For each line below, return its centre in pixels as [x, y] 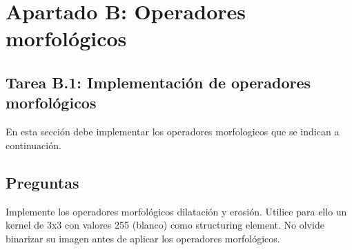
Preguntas [42, 182]
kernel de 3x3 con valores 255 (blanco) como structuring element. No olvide [165, 225]
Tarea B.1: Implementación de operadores [158, 82]
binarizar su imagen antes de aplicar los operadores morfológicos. [143, 238]
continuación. [33, 145]
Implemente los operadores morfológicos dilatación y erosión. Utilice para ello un [176, 211]
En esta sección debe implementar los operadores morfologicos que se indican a [173, 132]
